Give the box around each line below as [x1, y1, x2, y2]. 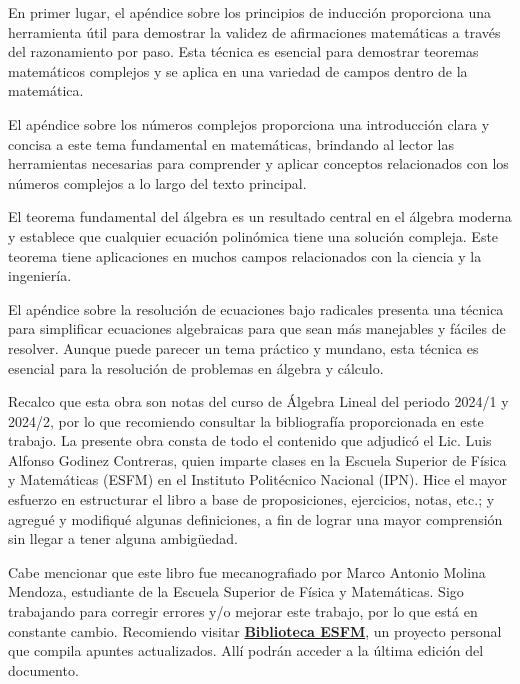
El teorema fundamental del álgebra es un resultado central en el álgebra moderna [8, 206, 512, 227]
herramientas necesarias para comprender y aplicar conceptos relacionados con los [8, 153, 509, 174]
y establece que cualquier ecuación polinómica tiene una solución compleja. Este [8, 225, 499, 246]
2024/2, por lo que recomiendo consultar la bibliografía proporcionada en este [8, 410, 484, 431]
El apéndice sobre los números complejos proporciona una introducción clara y [8, 113, 490, 134]
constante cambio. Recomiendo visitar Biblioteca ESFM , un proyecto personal [8, 620, 502, 641]
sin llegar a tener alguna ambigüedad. [8, 528, 239, 549]
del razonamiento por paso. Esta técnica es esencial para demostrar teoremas [8, 41, 479, 62]
